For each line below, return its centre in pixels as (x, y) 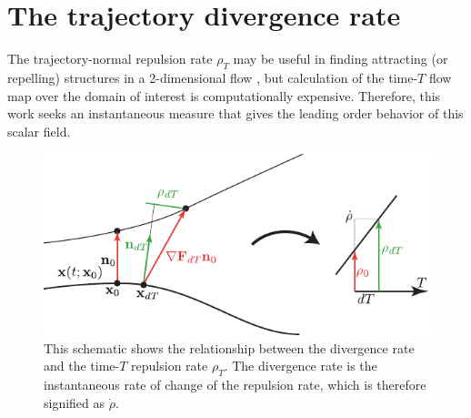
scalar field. (39, 131)
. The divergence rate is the (301, 366)
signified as (75, 402)
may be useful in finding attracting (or (341, 59)
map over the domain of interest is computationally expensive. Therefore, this (224, 95)
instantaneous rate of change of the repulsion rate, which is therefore (235, 385)
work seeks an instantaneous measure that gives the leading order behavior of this (235, 113)
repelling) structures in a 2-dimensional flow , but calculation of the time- (213, 77)
